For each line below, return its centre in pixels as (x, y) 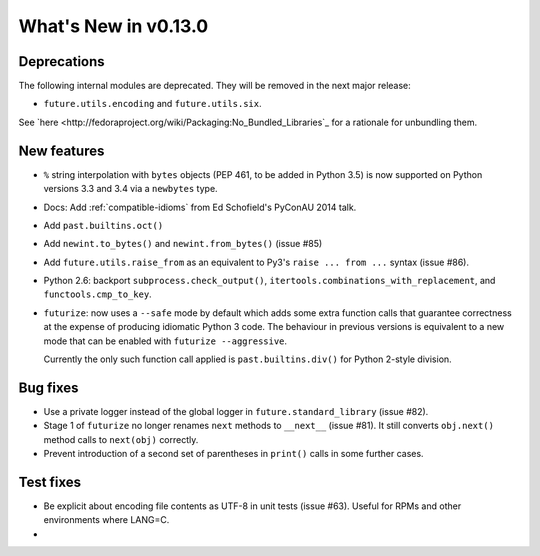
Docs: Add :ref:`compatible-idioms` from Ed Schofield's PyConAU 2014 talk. (200, 207)
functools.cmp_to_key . (97, 294)
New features (61, 150)
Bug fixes (48, 387)
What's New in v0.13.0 (113, 26)
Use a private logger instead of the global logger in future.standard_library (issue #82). (236, 411)
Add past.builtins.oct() (103, 225)
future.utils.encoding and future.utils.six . (152, 104)
